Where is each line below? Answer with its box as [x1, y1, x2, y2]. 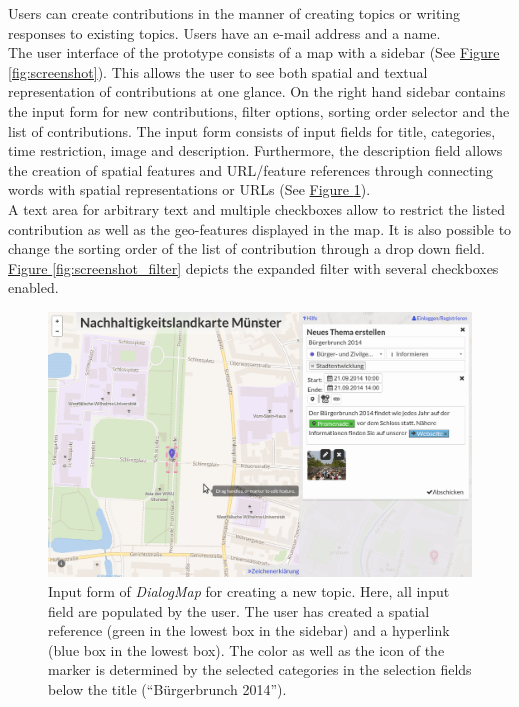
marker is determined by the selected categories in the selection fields [48, 659, 472, 680]
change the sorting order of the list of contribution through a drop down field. [8, 238, 485, 259]
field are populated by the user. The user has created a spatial [48, 600, 430, 621]
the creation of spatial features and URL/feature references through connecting [8, 159, 494, 180]
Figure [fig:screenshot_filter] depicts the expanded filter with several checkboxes [8, 257, 499, 278]
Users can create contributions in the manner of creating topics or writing [8, 3, 461, 23]
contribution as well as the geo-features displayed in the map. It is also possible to [8, 218, 512, 239]
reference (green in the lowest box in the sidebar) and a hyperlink [48, 620, 450, 641]
